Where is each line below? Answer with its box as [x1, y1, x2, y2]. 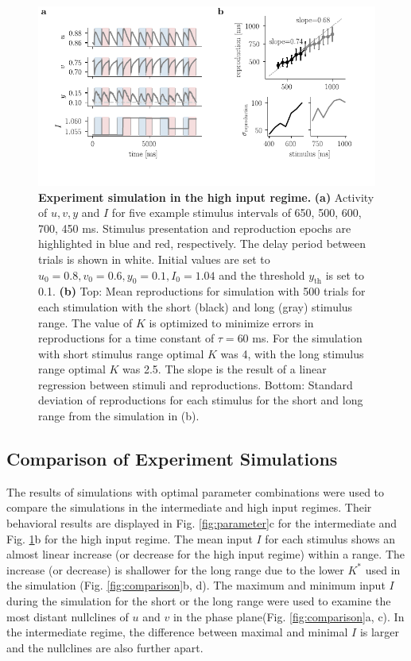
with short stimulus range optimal [38, 345, 204, 361]
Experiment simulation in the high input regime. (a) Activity [38, 188, 374, 205]
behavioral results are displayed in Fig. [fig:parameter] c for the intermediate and [6, 515, 397, 532]
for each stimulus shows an [265, 530, 396, 547]
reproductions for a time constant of [38, 330, 215, 346]
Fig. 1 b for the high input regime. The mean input [6, 530, 253, 547]
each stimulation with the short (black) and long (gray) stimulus [38, 298, 353, 315]
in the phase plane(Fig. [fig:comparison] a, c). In [173, 608, 405, 624]
